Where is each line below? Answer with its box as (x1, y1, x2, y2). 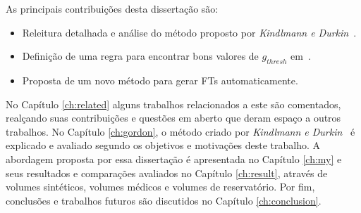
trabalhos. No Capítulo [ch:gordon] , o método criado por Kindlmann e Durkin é (6, 124, 355, 138)
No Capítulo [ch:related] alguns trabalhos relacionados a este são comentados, (6, 96, 341, 111)
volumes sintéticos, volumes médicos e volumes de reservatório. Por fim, (6, 179, 315, 194)
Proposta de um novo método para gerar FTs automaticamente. (22, 72, 298, 87)
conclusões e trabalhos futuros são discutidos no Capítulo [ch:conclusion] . (6, 193, 322, 207)
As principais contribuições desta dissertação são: (6, 1, 219, 15)
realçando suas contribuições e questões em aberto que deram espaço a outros (6, 110, 341, 125)
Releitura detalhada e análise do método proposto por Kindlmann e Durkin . (22, 25, 357, 39)
